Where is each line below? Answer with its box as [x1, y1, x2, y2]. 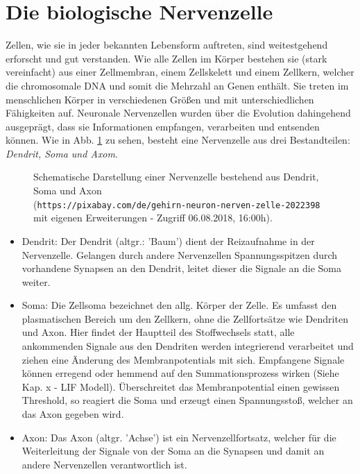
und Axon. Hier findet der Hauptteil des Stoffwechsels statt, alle [22, 325, 295, 339]
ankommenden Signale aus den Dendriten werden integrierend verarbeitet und [22, 339, 354, 353]
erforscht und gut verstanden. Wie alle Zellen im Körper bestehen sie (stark [6, 51, 327, 65]
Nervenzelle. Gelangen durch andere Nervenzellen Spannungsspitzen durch [22, 247, 338, 262]
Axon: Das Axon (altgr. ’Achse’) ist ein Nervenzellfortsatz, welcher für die [22, 430, 336, 444]
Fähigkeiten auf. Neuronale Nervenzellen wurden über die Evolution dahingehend [6, 105, 351, 120]
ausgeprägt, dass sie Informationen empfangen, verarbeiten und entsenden [6, 119, 320, 133]
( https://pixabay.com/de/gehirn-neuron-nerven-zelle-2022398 [33, 196, 320, 211]
